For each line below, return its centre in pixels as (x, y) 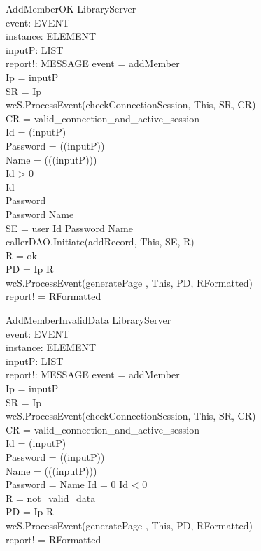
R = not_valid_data (51, 498)
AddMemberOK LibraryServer (71, 8)
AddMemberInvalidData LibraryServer (89, 320)
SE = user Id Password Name (69, 228)
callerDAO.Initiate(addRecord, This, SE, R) (100, 242)
